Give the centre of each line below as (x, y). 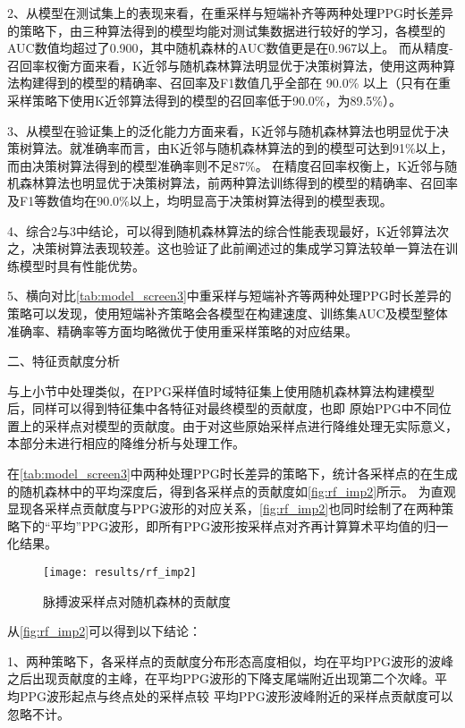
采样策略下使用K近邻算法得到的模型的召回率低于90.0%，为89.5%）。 (204, 100)
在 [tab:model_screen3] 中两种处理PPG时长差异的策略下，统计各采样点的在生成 (232, 474)
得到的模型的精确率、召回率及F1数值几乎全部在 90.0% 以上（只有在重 (248, 83)
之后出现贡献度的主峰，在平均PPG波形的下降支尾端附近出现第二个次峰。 (221, 678)
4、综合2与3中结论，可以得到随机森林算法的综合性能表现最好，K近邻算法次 (228, 230)
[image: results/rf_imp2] (120, 573)
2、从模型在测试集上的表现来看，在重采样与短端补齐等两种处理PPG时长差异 (231, 13)
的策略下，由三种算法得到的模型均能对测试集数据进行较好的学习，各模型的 (226, 30)
